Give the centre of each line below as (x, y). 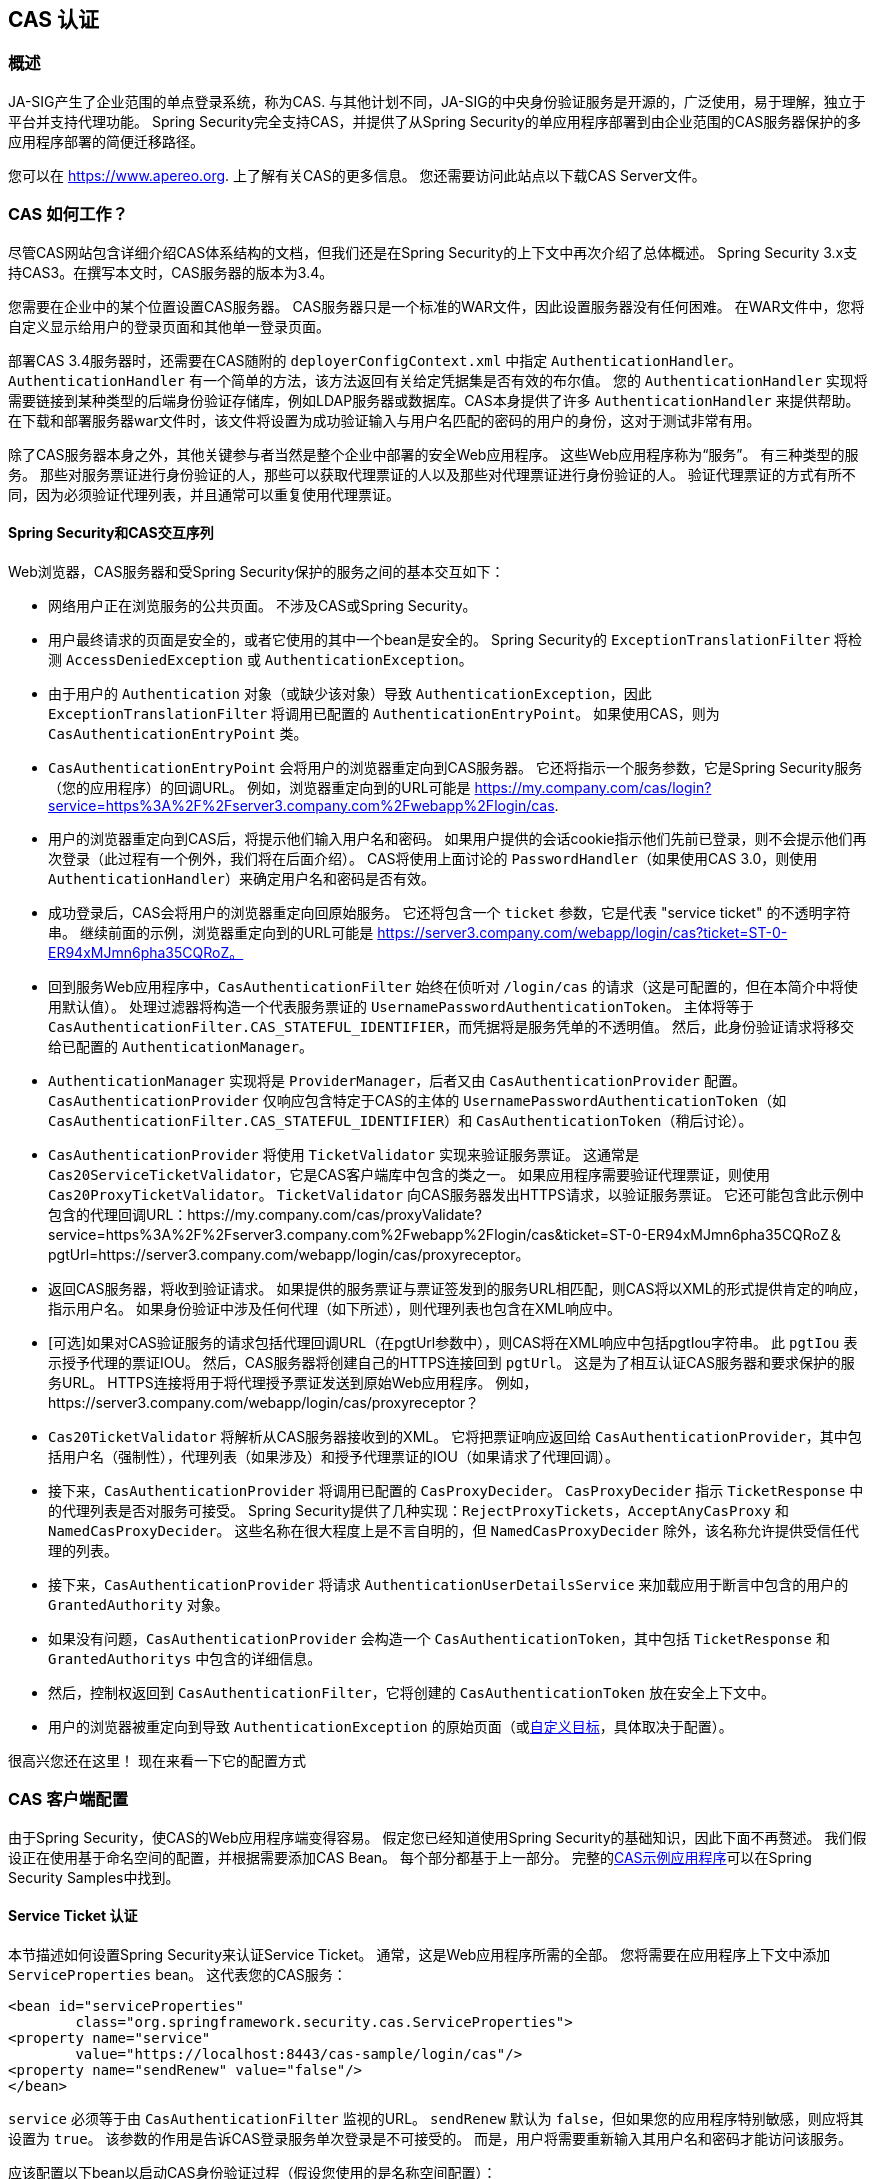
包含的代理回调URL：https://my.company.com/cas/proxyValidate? (265, 1214)
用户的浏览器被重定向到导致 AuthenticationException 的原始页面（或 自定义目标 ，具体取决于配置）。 (390, 1726)
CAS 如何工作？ (68, 214)
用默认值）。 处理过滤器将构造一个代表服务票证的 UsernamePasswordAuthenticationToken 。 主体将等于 (401, 1006)
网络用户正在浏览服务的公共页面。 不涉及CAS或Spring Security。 (262, 605)
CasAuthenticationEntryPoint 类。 (178, 733)
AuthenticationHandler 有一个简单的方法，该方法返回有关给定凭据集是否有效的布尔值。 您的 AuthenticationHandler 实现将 (438, 380)
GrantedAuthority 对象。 (138, 1604)
